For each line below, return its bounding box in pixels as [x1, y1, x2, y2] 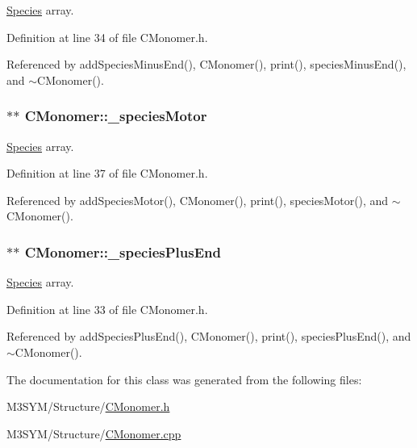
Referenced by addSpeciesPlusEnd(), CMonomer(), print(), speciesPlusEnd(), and [6, 328, 411, 345]
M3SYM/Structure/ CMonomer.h [6, 398, 170, 415]
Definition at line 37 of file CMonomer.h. [6, 165, 208, 182]
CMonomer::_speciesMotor [24, 106, 207, 126]
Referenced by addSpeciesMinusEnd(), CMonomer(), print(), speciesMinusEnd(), [6, 56, 407, 73]
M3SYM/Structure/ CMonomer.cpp [6, 425, 181, 442]
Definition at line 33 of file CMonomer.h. [6, 300, 208, 317]
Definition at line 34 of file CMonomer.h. [6, 28, 208, 45]
